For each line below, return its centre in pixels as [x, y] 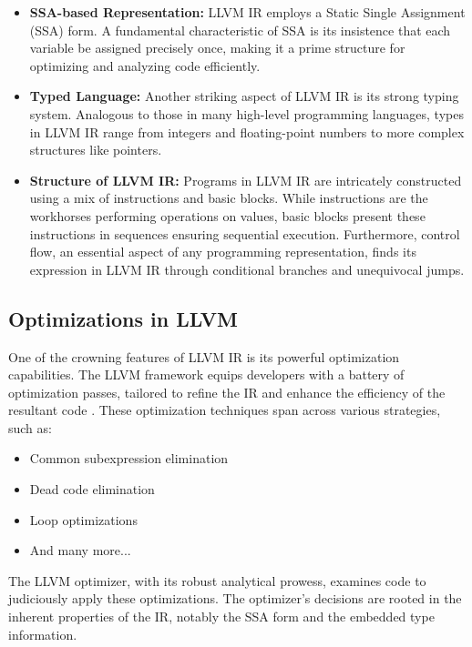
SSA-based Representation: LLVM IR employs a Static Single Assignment [247, 12]
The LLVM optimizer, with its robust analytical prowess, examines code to [217, 580]
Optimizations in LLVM [123, 318]
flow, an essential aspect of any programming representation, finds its [223, 252]
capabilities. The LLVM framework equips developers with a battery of [206, 374]
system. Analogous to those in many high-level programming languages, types [246, 113]
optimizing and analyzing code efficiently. [145, 65]
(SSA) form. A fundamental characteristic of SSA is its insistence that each [240, 30]
